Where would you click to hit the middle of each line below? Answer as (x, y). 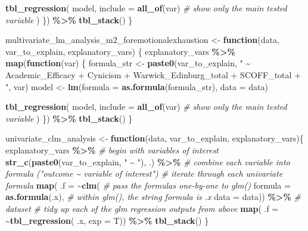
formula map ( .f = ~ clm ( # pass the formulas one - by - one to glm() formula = (148, 185)
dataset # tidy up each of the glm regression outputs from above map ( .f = (142, 208)
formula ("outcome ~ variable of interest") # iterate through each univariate (144, 173)
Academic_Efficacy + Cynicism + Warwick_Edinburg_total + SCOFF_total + (153, 74)
